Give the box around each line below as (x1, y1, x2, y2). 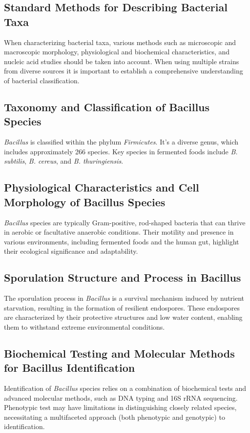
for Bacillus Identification (4, 360, 135, 375)
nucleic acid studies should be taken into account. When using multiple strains (4, 56, 239, 66)
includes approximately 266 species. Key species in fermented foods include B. (4, 146, 238, 156)
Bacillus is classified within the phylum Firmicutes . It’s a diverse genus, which (4, 137, 239, 147)
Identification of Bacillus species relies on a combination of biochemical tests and (4, 383, 247, 393)
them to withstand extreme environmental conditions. (4, 321, 165, 332)
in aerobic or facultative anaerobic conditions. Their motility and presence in (4, 227, 234, 237)
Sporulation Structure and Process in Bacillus (4, 270, 241, 285)
